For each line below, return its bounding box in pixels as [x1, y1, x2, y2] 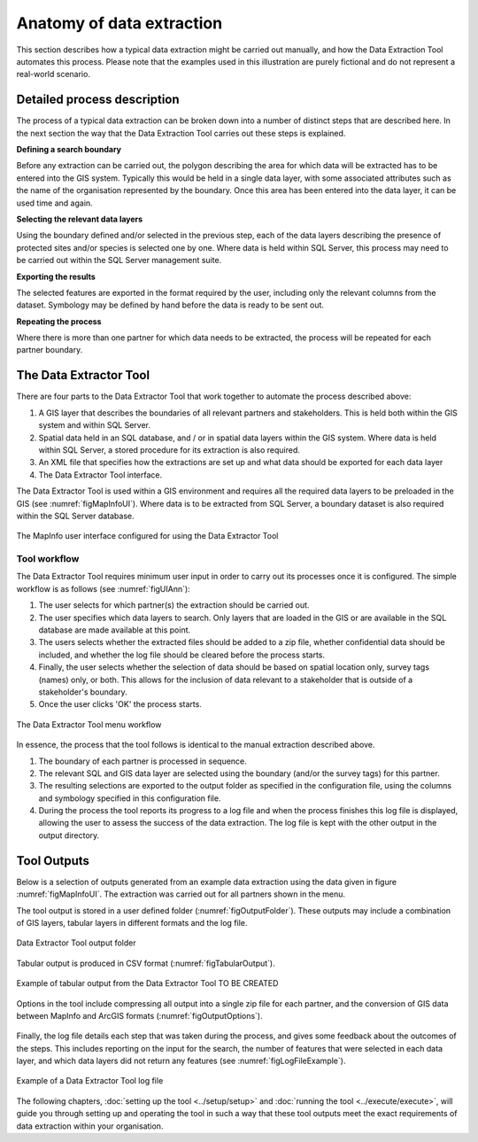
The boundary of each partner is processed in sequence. [38, 756, 247, 766]
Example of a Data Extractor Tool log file [16, 1076, 164, 1086]
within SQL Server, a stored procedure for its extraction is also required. [38, 444, 301, 455]
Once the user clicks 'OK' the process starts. [38, 699, 203, 710]
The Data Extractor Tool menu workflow [16, 719, 162, 730]
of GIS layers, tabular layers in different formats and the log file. [16, 917, 248, 928]
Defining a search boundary [16, 144, 121, 155]
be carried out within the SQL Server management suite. [16, 255, 222, 266]
